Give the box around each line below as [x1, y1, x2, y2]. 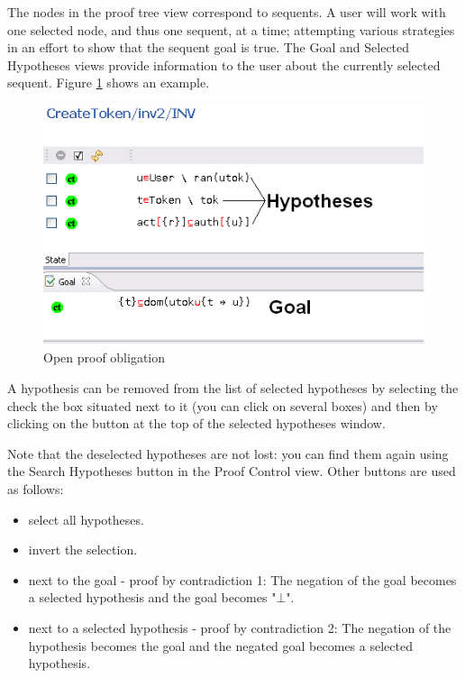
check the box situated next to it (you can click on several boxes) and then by [7, 396, 438, 415]
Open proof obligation [43, 348, 166, 367]
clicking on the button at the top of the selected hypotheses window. [7, 414, 386, 433]
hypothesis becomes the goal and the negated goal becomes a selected [28, 636, 413, 655]
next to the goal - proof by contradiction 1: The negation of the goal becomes [28, 570, 457, 589]
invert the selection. [28, 540, 138, 559]
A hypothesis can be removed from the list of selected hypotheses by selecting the [7, 379, 459, 398]
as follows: [7, 479, 64, 498]
